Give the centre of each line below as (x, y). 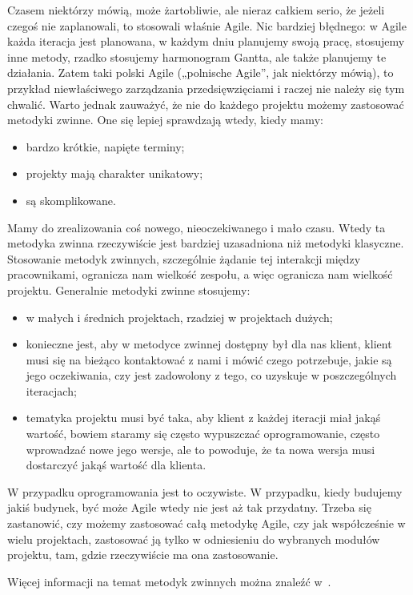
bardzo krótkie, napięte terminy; (105, 146)
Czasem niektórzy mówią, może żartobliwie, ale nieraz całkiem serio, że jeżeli (196, 10)
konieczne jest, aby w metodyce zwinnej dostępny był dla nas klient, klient (209, 344)
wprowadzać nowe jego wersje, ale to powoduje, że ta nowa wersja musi (200, 449)
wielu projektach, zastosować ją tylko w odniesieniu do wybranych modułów (194, 539)
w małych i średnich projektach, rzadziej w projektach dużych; (179, 317)
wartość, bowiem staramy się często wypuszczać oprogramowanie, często (203, 434)
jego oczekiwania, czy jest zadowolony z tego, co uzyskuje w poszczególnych (211, 375)
